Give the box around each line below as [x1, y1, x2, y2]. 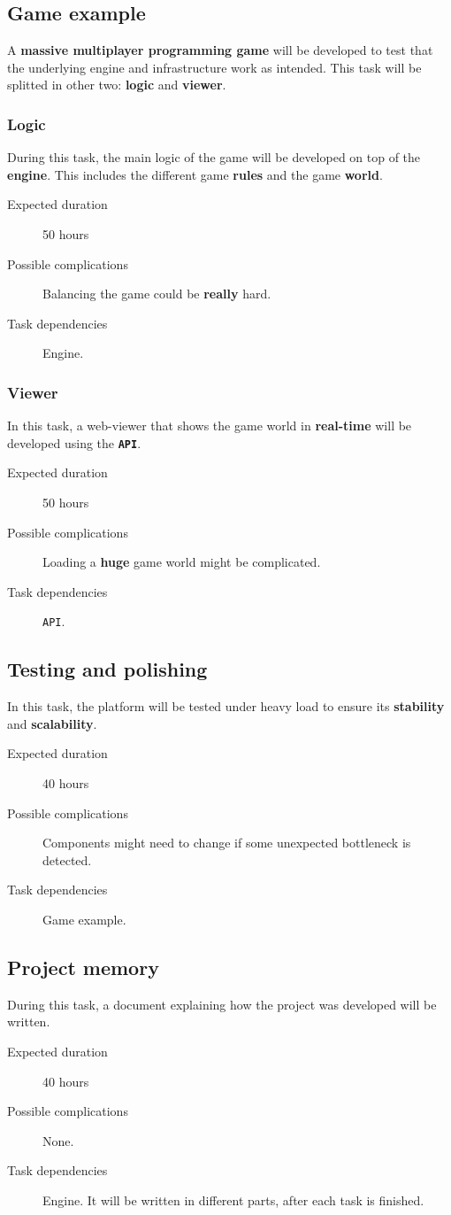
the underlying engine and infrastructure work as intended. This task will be [7, 58, 422, 76]
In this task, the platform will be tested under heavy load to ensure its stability [7, 697, 445, 716]
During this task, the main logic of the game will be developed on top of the [7, 148, 421, 166]
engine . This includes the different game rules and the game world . [7, 165, 383, 183]
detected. [42, 850, 92, 869]
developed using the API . [7, 433, 141, 452]
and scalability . [7, 714, 97, 732]
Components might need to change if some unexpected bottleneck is [42, 833, 411, 852]
